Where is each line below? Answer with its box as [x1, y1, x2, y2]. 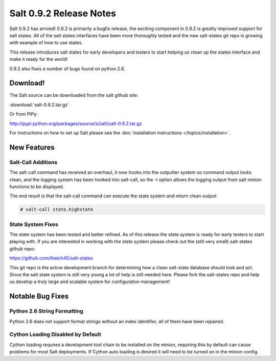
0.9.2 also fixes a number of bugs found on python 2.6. [9, 65, 125, 71]
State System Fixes [9, 221, 58, 228]
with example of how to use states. [9, 40, 83, 46]
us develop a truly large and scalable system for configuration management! [9, 278, 170, 285]
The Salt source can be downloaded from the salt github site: [9, 92, 139, 98]
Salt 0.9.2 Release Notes [9, 8, 116, 19]
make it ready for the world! [9, 56, 68, 62]
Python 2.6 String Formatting [9, 307, 84, 315]
